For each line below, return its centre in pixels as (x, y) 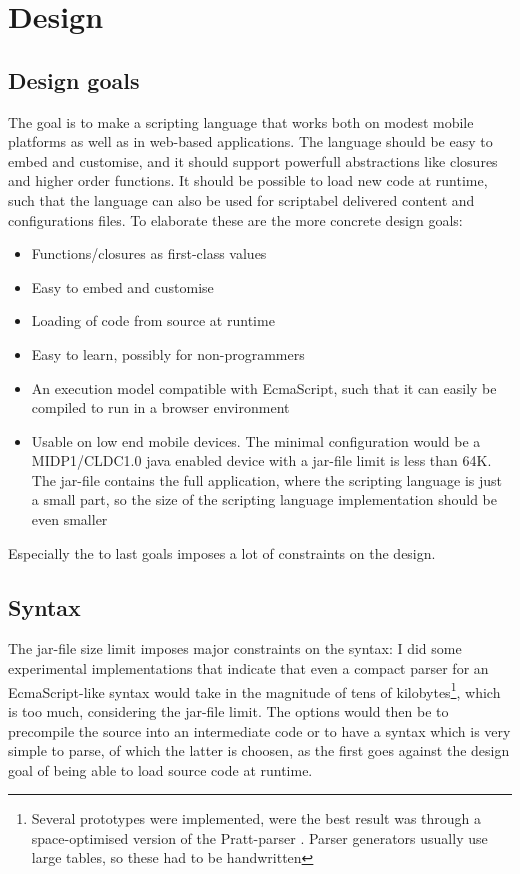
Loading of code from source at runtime (153, 320)
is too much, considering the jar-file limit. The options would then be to (228, 710)
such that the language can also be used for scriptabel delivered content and (241, 199)
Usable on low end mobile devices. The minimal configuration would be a (256, 440)
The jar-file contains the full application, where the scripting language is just (267, 479)
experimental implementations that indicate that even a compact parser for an (248, 668)
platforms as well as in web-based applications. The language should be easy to (250, 141)
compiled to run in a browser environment (160, 407)
